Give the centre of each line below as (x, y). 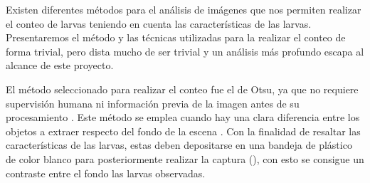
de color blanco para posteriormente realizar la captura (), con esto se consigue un (185, 158)
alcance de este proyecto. (60, 65)
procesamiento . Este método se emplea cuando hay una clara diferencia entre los (183, 117)
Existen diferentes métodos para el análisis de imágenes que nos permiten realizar (184, 9)
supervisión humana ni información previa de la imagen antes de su (153, 103)
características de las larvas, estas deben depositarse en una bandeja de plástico (179, 145)
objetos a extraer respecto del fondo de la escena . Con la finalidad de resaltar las (183, 131)
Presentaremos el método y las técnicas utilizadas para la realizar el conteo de (176, 37)
